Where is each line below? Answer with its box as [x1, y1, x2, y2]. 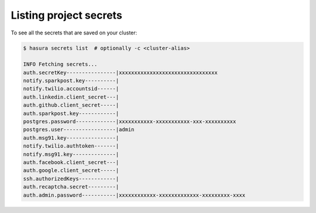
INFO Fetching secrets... [23, 61, 98, 68]
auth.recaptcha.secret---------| [23, 184, 119, 190]
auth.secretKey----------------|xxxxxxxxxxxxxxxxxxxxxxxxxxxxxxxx [23, 69, 218, 76]
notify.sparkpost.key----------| [23, 78, 119, 84]
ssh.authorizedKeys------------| [23, 175, 119, 182]
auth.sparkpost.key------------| [23, 110, 119, 117]
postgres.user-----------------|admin [23, 126, 135, 133]
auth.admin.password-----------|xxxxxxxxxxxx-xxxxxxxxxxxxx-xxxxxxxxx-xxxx [23, 191, 246, 198]
